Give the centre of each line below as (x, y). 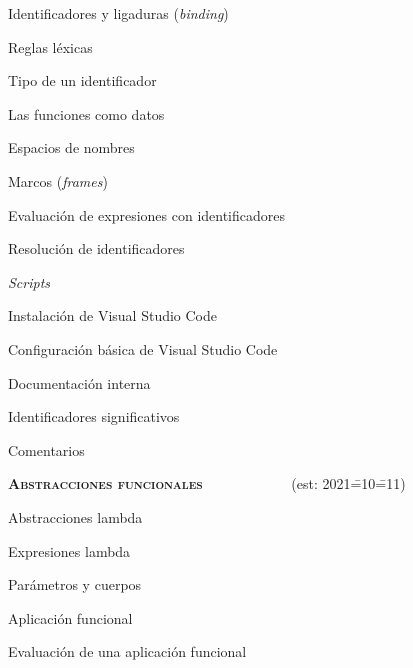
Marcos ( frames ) (58, 180)
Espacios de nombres (71, 147)
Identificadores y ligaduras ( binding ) (118, 13)
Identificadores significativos (94, 416)
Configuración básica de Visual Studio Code (143, 348)
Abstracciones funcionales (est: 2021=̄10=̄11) (207, 483)
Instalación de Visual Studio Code (113, 315)
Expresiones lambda (69, 550)
